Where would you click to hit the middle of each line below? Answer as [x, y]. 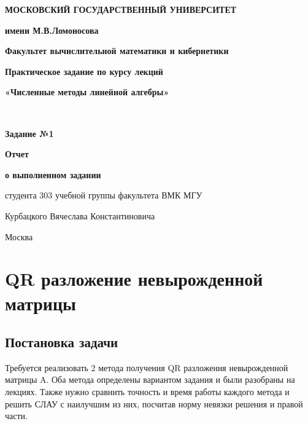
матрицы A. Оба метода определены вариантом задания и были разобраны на [150, 379]
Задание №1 [29, 133]
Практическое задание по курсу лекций [84, 71]
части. [16, 416]
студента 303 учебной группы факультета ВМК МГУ [104, 195]
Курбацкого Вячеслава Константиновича [80, 215]
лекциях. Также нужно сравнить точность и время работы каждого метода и [147, 392]
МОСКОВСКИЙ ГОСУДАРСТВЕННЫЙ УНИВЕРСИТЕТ [121, 9]
